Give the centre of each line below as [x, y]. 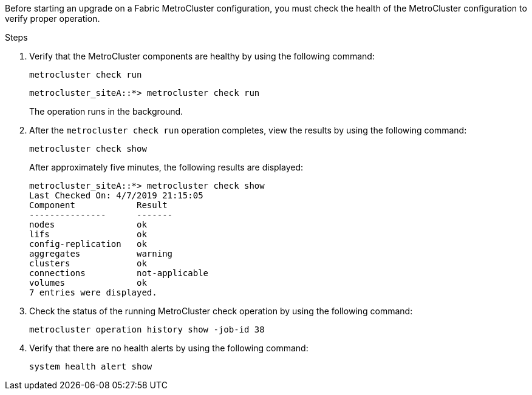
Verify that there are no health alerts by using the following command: [169, 348]
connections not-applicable [119, 273]
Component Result [98, 205]
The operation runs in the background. [106, 111]
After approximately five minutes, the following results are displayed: [166, 167]
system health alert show [91, 366]
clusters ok [88, 263]
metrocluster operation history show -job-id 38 [147, 329]
